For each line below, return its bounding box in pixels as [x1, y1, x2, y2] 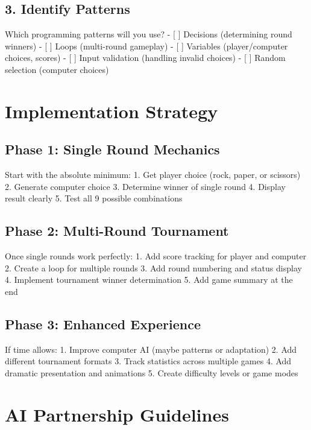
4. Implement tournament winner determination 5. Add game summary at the [5, 273, 293, 286]
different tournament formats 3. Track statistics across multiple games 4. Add [5, 355, 292, 367]
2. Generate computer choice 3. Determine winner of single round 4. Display [5, 180, 286, 192]
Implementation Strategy [5, 98, 218, 123]
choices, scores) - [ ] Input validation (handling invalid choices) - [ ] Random [5, 51, 286, 64]
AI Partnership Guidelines [5, 402, 229, 426]
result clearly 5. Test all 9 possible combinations [5, 192, 183, 204]
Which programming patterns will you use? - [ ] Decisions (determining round [5, 28, 292, 40]
